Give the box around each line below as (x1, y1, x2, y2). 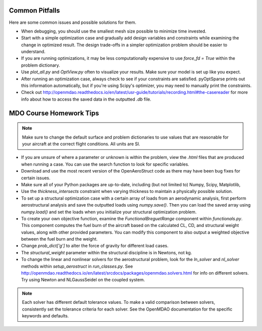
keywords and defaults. (22, 313, 69, 318)
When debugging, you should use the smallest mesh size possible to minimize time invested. (21, 28, 207, 34)
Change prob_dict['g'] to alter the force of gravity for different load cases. (21, 243, 169, 249)
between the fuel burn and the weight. (21, 236, 98, 242)
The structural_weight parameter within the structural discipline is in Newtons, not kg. (21, 249, 192, 255)
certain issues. (21, 175, 50, 181)
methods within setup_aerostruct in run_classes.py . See (21, 263, 133, 269)
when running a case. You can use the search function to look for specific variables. (21, 161, 189, 167)
